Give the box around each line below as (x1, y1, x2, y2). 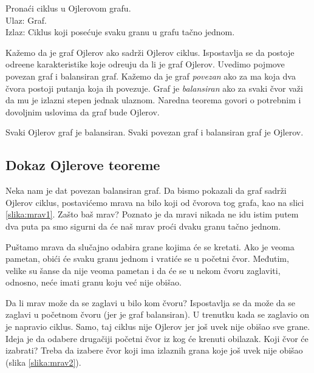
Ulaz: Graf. (5, 13, 47, 26)
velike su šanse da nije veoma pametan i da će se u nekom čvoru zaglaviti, (5, 264, 281, 276)
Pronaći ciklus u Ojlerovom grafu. (5, 2, 131, 14)
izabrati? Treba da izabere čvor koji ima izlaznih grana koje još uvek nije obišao (5, 344, 303, 357)
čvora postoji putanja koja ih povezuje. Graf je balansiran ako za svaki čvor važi (5, 81, 303, 94)
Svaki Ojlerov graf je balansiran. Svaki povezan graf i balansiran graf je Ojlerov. (5, 126, 304, 139)
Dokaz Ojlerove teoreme (5, 156, 160, 174)
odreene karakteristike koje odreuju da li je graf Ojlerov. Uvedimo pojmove (5, 58, 285, 70)
